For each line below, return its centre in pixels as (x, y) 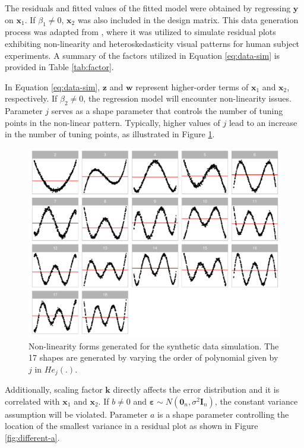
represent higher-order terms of (192, 86)
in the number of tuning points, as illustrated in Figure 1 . (110, 134)
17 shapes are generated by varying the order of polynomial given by (153, 357)
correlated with (32, 401)
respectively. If (31, 98)
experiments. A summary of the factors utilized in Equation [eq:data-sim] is (142, 55)
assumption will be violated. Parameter (76, 414)
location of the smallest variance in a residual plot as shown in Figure (132, 426)
